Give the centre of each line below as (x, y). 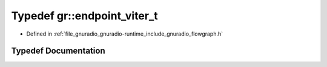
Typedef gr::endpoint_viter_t (85, 16)
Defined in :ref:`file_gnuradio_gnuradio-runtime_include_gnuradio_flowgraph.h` (125, 34)
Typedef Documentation (58, 51)
